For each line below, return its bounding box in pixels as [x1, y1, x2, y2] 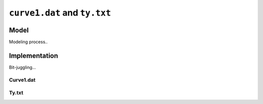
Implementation [9, 52, 58, 60]
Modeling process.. [9, 39, 48, 45]
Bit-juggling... [9, 64, 36, 70]
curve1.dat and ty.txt [9, 7, 112, 18]
